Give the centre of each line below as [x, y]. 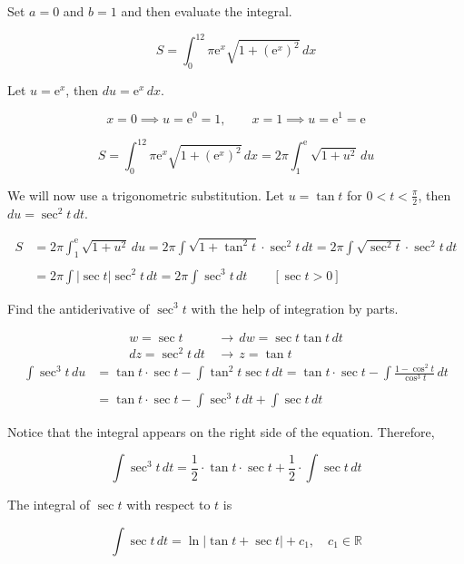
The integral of [49, 505]
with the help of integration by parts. [295, 308]
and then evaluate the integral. [207, 11]
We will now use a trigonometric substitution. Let [146, 194]
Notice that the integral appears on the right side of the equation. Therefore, [221, 431]
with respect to [168, 505]
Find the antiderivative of [79, 308]
